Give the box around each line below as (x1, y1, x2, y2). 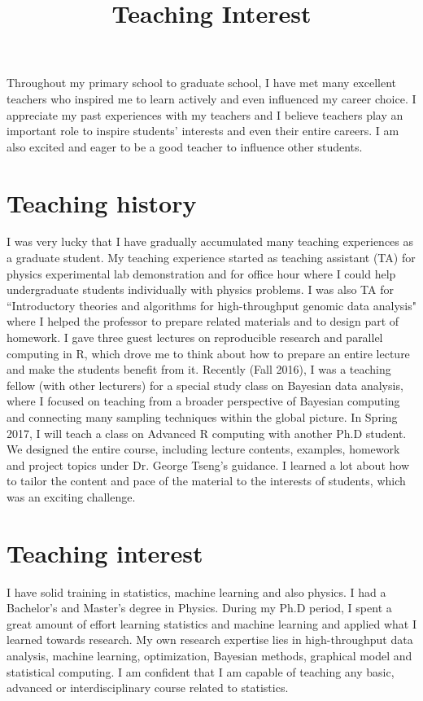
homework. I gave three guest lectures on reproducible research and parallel (7, 329, 383, 346)
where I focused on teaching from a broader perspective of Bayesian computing (7, 392, 400, 410)
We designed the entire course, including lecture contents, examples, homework (7, 440, 400, 458)
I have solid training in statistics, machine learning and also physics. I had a (7, 583, 386, 600)
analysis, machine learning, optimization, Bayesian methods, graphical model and (7, 647, 412, 664)
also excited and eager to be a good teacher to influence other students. (7, 138, 363, 155)
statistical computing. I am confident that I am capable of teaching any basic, (7, 663, 395, 680)
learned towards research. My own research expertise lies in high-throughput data (7, 631, 413, 648)
